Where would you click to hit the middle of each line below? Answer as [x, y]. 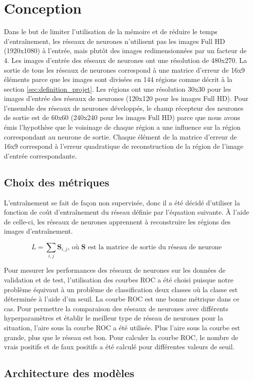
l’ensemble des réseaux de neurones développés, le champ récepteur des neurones [124, 108]
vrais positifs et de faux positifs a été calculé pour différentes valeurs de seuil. [119, 347]
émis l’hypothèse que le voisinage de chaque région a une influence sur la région [122, 127]
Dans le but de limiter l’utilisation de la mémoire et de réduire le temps [111, 31]
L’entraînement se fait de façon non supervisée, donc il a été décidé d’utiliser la [122, 202]
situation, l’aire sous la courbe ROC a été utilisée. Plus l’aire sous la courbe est [122, 327]
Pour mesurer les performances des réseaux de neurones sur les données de [115, 270]
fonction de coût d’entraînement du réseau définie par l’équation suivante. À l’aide [126, 212]
